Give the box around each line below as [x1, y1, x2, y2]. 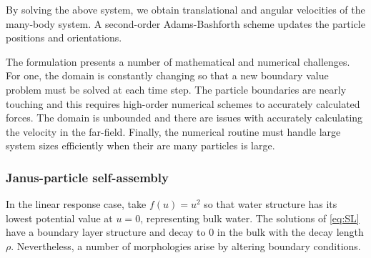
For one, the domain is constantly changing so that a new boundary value [6, 68, 329, 83]
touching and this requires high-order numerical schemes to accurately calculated [6, 96, 360, 111]
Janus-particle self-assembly [6, 168, 169, 186]
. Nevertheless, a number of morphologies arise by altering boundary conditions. [11, 238, 361, 253]
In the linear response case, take [6, 197, 147, 212]
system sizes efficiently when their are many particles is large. [6, 138, 275, 153]
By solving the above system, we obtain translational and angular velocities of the [6, 2, 365, 16]
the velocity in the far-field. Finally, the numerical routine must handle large [6, 124, 341, 139]
